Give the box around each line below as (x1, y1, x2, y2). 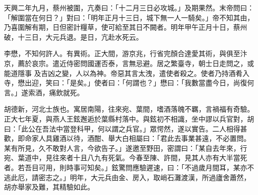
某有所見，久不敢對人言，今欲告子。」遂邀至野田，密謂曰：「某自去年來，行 (4, 142, 247, 153)
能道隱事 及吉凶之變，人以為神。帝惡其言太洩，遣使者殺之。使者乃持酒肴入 (4, 67, 250, 78)
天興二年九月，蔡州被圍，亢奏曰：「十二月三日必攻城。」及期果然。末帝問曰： (4, 2, 254, 12)
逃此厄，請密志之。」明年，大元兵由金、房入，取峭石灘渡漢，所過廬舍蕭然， (4, 172, 251, 182)
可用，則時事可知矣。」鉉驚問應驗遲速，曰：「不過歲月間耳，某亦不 (38, 162, 254, 172)
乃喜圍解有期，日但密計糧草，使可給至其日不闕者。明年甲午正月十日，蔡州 (4, 22, 247, 32)
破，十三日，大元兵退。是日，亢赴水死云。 (4, 31, 143, 42)
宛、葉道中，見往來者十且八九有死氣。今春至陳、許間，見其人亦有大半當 (4, 152, 240, 163)
